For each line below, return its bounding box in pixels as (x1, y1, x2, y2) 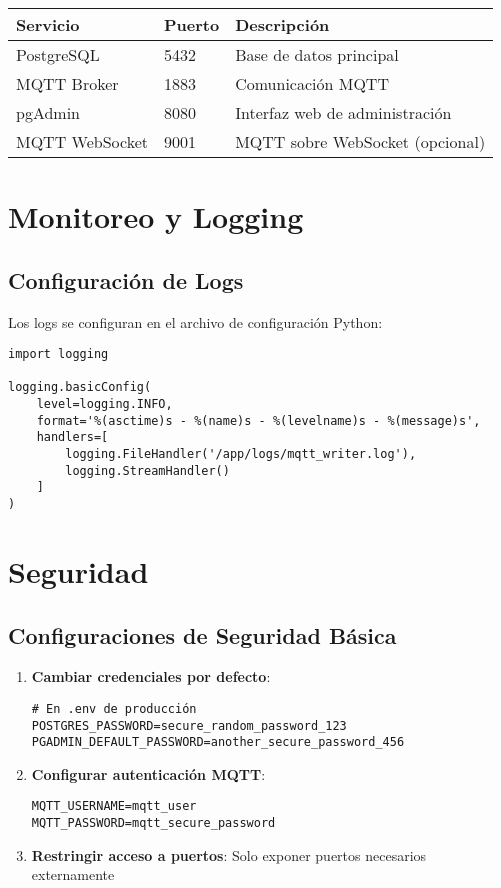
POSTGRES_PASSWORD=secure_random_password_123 (31, 718, 347, 733)
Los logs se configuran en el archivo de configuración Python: (8, 311, 383, 332)
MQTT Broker (16, 72, 119, 95)
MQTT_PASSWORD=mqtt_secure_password (31, 816, 276, 831)
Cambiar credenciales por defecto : (31, 666, 271, 687)
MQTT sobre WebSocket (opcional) (235, 130, 486, 153)
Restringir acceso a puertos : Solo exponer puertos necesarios (31, 844, 427, 865)
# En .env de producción (31, 701, 197, 716)
